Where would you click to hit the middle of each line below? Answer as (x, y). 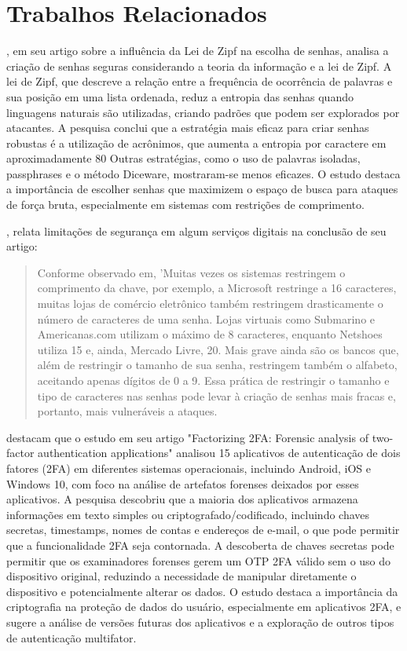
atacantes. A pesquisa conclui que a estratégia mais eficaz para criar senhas (188, 128)
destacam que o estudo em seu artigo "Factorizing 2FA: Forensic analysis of (187, 437)
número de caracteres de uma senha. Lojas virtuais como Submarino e (206, 318)
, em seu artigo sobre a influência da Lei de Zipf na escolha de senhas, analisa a (198, 51)
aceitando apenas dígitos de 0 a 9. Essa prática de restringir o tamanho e (213, 380)
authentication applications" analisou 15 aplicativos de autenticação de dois (219, 453)
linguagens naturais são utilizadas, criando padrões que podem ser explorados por (203, 112)
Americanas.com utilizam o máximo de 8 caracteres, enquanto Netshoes (210, 334)
